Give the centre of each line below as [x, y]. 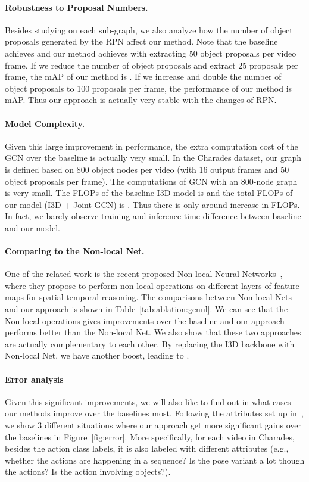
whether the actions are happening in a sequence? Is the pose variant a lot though [155, 460]
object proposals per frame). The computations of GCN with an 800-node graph [151, 181]
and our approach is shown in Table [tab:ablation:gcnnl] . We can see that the [146, 309]
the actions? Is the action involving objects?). [88, 472]
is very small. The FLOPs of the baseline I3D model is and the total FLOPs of [149, 193]
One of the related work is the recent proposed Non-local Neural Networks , [144, 274]
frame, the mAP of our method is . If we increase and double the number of [143, 77]
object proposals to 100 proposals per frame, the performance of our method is [149, 88]
